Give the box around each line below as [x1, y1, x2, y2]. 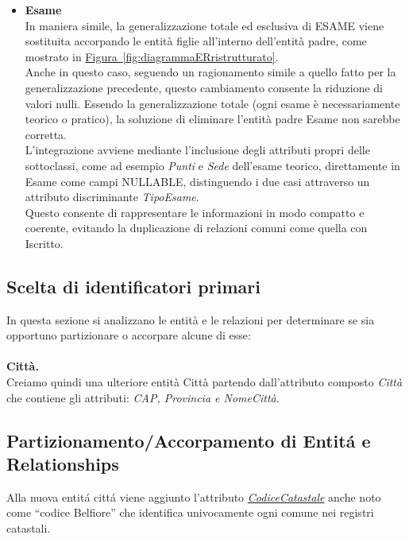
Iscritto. [25, 235, 64, 251]
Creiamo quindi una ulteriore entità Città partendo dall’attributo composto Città [6, 374, 403, 390]
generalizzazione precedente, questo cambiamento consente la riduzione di [25, 79, 383, 95]
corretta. [25, 126, 67, 142]
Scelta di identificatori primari [6, 273, 260, 298]
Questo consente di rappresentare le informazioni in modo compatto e [25, 204, 365, 220]
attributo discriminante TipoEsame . [25, 188, 199, 205]
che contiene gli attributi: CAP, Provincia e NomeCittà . [6, 389, 280, 405]
